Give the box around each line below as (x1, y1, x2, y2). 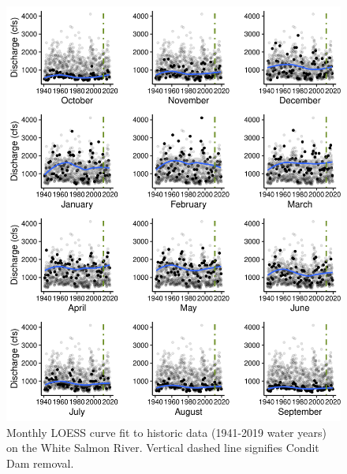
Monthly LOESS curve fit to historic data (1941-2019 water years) (6, 424, 326, 440)
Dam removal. (6, 455, 74, 472)
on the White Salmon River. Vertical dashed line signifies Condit (6, 439, 319, 456)
